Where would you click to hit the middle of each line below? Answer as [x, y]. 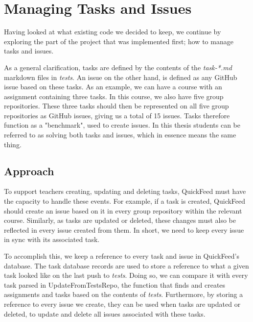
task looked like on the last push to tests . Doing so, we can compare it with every [126, 275]
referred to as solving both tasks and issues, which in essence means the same [120, 135]
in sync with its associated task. [52, 239]
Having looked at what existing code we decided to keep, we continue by [113, 32]
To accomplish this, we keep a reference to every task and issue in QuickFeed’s [122, 256]
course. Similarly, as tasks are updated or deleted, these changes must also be [120, 220]
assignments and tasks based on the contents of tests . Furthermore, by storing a [124, 294]
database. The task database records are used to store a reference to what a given [126, 265]
